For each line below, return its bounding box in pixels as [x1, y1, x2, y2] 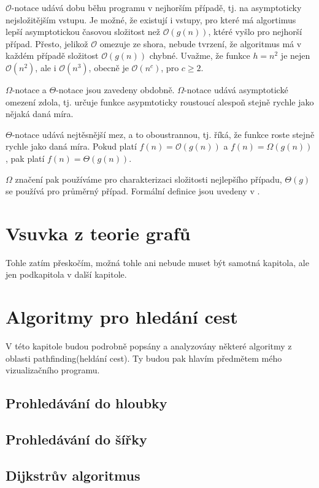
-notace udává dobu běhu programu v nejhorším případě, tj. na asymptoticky [11, 1, 302, 13]
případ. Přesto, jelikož [6, 37, 88, 50]
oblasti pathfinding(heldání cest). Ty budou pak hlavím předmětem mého [6, 351, 282, 364]
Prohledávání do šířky [6, 430, 147, 449]
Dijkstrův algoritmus [6, 465, 140, 484]
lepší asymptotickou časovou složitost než [6, 25, 160, 38]
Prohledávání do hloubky [6, 394, 167, 413]
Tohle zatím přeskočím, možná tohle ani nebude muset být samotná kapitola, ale [6, 256, 309, 269]
